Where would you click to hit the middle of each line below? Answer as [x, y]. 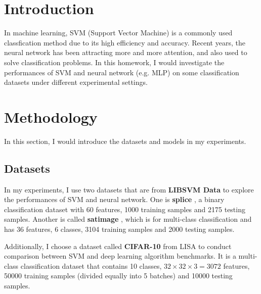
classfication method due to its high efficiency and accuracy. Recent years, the [125, 42]
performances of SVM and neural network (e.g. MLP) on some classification [122, 72]
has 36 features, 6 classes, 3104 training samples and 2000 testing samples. [119, 229]
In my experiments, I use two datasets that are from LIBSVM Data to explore [129, 189]
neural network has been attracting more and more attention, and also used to [126, 52]
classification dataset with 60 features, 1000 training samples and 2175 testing [125, 209]
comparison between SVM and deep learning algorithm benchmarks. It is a [120, 256]
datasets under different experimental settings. [76, 82]
